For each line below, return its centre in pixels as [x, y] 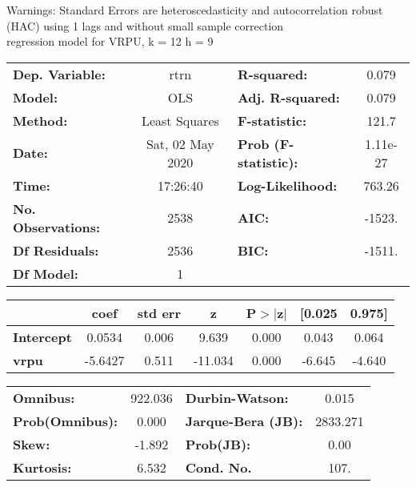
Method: [40, 120]
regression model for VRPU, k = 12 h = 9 [110, 41]
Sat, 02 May [180, 143]
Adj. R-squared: [288, 97]
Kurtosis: [42, 467]
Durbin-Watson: [237, 397]
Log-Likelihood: [287, 185]
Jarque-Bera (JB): [244, 421]
